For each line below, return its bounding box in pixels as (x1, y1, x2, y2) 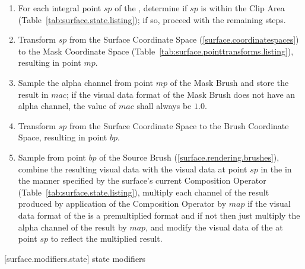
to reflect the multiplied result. (50, 232, 163, 245)
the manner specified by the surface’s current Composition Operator (18, 174, 266, 187)
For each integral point (18, 2, 101, 14)
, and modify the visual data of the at (145, 220, 283, 233)
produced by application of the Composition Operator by (18, 197, 227, 210)
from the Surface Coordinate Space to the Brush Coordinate (69, 119, 289, 132)
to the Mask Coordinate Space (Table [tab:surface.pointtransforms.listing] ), (18, 44, 294, 57)
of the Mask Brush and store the (170, 76, 289, 88)
